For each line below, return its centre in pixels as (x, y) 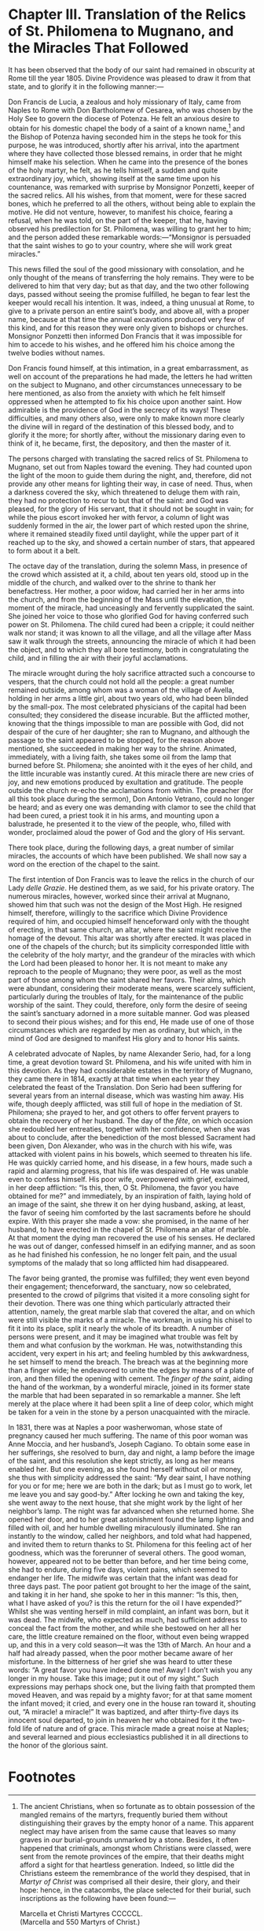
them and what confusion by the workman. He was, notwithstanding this (125, 1345)
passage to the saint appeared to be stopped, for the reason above (117, 740)
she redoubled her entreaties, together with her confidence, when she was (129, 1129)
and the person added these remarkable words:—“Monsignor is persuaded (130, 237)
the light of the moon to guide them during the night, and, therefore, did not (130, 475)
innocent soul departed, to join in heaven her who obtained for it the (118, 1720)
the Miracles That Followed (98, 48)
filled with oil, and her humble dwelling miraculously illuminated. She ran (125, 1527)
